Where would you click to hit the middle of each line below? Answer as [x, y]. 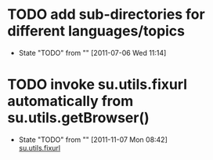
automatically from [70, 102]
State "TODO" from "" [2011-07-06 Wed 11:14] [92, 53]
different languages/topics [96, 31]
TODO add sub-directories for [106, 15]
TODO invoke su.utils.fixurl [97, 85]
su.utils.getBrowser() [78, 118]
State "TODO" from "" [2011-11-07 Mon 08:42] [93, 140]
